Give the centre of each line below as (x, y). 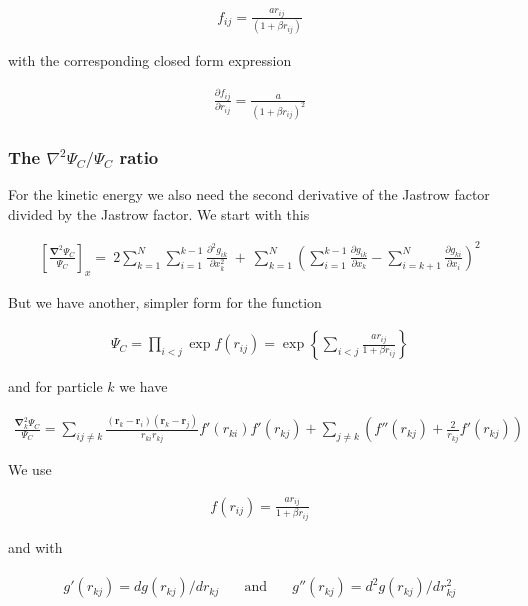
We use (30, 469)
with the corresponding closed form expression (150, 60)
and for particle (55, 386)
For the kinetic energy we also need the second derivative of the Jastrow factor (249, 194)
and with (35, 546)
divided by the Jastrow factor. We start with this (159, 213)
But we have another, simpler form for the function (165, 301)
